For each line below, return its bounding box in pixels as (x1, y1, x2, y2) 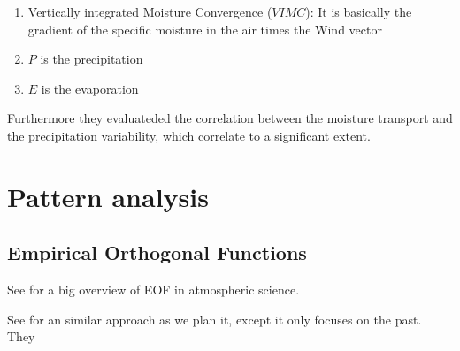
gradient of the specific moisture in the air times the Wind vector (27, 19, 382, 38)
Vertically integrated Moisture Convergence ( (27, 3, 272, 20)
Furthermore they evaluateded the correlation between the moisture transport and (7, 109, 453, 127)
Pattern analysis (7, 178, 209, 214)
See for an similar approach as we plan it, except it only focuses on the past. (7, 309, 422, 328)
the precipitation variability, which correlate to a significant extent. (7, 126, 371, 144)
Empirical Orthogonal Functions (7, 239, 307, 266)
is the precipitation (40, 50, 143, 68)
